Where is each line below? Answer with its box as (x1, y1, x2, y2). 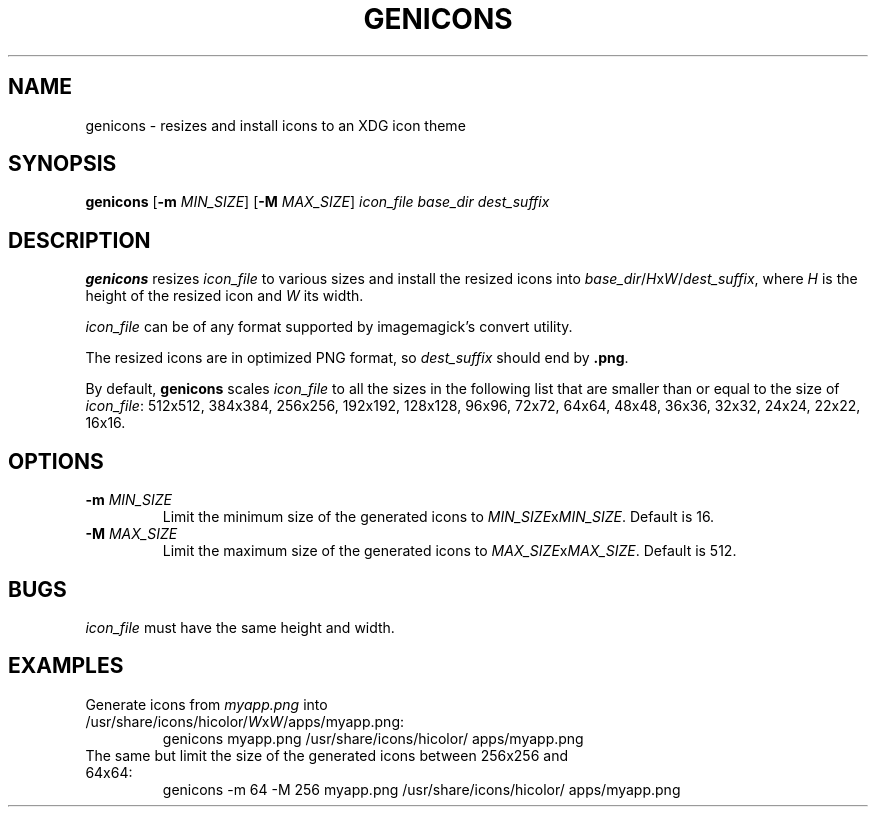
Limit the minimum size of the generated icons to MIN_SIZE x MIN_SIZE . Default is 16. (162, 508, 715, 526)
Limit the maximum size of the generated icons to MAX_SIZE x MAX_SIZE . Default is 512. (162, 542, 737, 560)
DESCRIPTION (8, 227, 151, 253)
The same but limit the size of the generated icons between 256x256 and (85, 746, 568, 764)
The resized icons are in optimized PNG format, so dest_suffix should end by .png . (85, 349, 629, 367)
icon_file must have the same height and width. (85, 618, 395, 636)
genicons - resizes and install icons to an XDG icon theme (85, 116, 466, 134)
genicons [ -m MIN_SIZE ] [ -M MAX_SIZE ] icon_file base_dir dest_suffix (85, 193, 550, 211)
